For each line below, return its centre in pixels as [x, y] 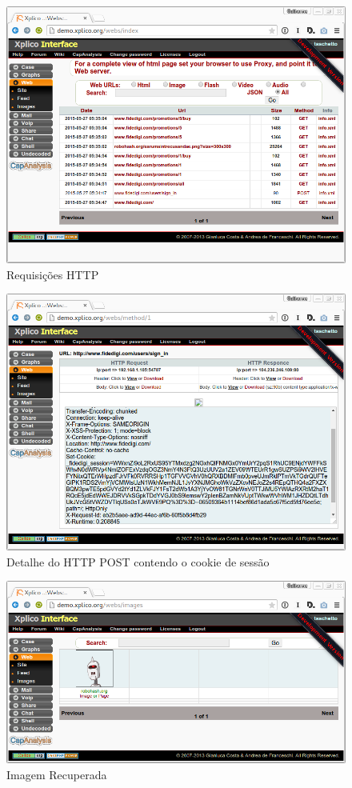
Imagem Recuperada [57, 774]
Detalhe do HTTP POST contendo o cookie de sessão [138, 561]
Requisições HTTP [53, 274]
